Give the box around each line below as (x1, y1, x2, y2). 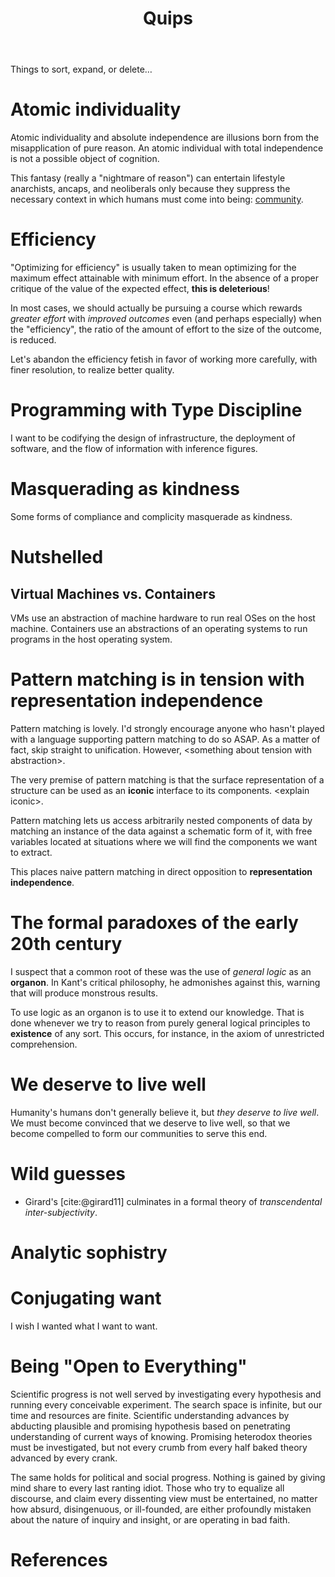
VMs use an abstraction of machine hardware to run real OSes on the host (10, 612, 316, 624)
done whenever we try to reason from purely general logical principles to (10, 1017, 311, 1029)
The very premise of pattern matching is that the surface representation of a (10, 773, 325, 786)
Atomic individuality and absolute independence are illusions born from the (10, 132, 320, 144)
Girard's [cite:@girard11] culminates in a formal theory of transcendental (24, 1195, 323, 1207)
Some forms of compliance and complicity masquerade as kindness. (10, 510, 293, 522)
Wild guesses (10, 1162, 127, 1185)
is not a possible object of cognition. (10, 153, 160, 165)
